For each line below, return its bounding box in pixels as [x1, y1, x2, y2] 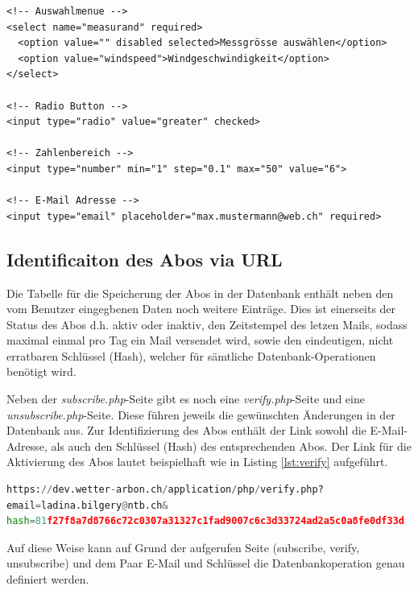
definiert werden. [6, 571, 89, 588]
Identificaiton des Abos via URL [6, 246, 283, 271]
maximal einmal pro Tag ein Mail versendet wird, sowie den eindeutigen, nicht [6, 332, 394, 349]
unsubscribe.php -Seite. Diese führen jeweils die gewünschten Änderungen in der [6, 406, 395, 423]
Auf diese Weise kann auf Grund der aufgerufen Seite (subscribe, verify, [6, 538, 360, 555]
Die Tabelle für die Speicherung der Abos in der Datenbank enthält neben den [6, 284, 394, 301]
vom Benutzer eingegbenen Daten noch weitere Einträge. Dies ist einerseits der [6, 300, 396, 317]
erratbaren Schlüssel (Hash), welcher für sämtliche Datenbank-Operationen [6, 347, 376, 364]
